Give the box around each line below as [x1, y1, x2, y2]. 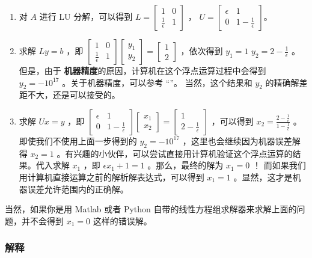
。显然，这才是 [233, 170, 293, 183]
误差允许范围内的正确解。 [27, 182, 129, 195]
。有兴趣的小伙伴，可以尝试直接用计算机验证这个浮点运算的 [57, 147, 293, 159]
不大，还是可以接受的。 [27, 88, 120, 101]
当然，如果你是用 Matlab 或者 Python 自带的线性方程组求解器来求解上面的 [5, 203, 297, 215]
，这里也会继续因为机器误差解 [182, 134, 301, 147]
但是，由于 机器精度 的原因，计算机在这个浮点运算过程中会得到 [19, 64, 266, 76]
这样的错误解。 [93, 214, 152, 227]
